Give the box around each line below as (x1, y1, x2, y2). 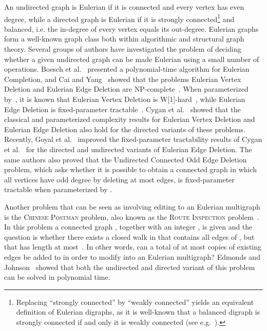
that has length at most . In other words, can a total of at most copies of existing (4, 241, 262, 252)
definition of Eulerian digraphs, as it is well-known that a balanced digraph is (16, 306, 260, 317)
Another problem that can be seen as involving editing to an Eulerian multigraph (4, 201, 260, 212)
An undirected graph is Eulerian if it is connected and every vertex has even (4, 2, 244, 12)
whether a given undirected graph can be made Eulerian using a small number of (4, 53, 259, 64)
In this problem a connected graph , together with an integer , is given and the (4, 221, 253, 232)
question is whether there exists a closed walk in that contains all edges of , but (4, 231, 255, 242)
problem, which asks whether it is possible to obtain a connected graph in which (4, 164, 257, 175)
